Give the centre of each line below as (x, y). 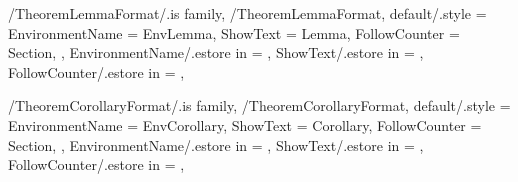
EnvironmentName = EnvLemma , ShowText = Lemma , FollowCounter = (234, 32)
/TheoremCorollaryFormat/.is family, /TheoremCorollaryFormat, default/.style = (259, 105)
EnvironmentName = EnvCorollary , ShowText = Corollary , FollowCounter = (245, 124)
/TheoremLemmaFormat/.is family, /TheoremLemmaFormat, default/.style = (247, 13)
